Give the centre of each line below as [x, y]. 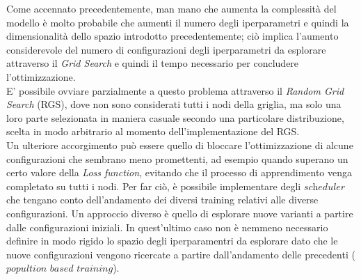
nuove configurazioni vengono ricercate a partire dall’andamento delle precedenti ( [181, 254]
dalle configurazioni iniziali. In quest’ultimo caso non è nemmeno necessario [167, 227]
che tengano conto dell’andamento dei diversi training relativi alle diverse [162, 200]
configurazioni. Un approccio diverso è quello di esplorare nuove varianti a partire [180, 213]
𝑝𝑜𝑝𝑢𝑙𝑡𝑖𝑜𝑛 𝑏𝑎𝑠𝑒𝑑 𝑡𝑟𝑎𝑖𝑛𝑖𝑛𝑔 [60, 269]
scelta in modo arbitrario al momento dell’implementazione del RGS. [153, 131]
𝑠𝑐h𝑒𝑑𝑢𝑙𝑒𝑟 [324, 187]
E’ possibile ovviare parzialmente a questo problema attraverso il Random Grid [175, 90]
